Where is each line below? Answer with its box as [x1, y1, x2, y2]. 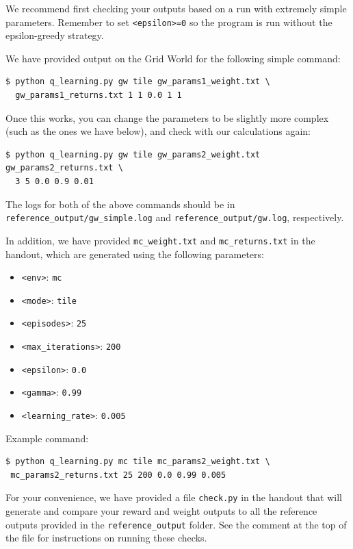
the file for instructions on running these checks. [5, 531, 207, 545]
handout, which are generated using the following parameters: [5, 246, 264, 261]
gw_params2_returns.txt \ [5, 163, 123, 173]
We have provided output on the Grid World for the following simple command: [5, 51, 341, 65]
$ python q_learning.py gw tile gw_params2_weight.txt [5, 149, 261, 159]
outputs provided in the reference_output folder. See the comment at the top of [5, 517, 347, 531]
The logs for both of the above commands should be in [5, 196, 235, 211]
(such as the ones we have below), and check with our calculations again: [5, 124, 311, 138]
